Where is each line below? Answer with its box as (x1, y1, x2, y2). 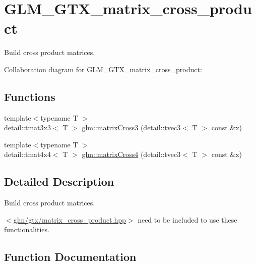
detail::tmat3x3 (4, 122, 51, 133)
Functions (4, 88, 55, 104)
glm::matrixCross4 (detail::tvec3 (82, 149, 181, 160)
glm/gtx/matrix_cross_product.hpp (13, 214, 126, 225)
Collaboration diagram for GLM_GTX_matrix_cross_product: (4, 64, 202, 74)
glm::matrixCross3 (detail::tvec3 (82, 122, 181, 133)
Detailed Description (4, 174, 114, 189)
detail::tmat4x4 (4, 149, 51, 160)
